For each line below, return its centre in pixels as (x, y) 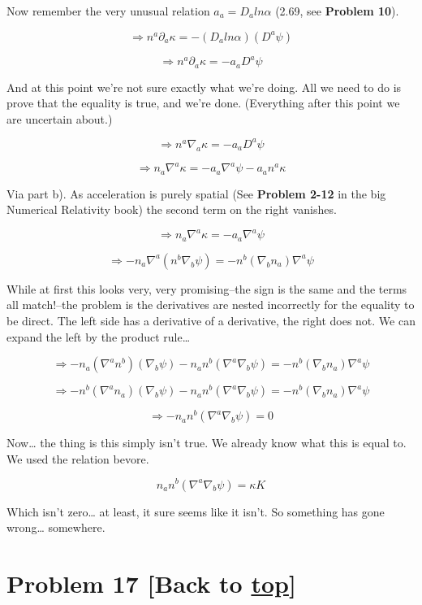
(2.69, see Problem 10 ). (337, 11)
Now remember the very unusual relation (108, 11)
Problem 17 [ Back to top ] (151, 583)
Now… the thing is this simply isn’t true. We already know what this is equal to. (207, 443)
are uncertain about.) (60, 118)
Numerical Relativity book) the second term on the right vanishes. (172, 209)
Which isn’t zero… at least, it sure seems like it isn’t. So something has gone (196, 511)
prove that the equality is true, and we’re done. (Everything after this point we (203, 103)
